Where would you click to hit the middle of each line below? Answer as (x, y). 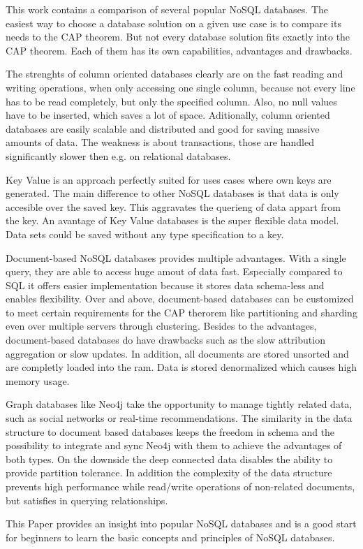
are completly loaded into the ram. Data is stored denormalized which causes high (181, 367)
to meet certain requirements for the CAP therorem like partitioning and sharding (181, 312)
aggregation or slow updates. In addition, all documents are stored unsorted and (177, 353)
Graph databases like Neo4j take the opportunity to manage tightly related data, (179, 404)
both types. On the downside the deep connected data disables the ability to (169, 459)
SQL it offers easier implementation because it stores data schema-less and (165, 285)
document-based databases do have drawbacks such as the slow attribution (165, 340)
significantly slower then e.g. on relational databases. (118, 155)
